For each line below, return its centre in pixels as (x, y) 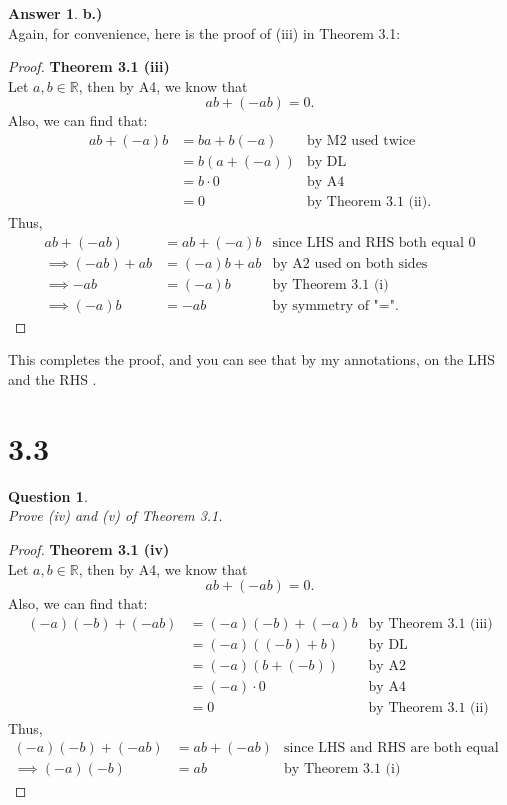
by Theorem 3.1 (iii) (430, 623)
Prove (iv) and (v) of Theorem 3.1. (115, 515)
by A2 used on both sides (350, 263)
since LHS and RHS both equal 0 (374, 242)
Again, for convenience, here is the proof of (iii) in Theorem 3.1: (204, 32)
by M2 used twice (361, 140)
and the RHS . (52, 379)
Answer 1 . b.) (55, 13)
